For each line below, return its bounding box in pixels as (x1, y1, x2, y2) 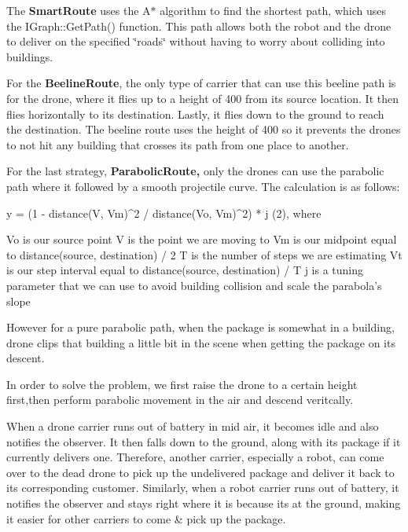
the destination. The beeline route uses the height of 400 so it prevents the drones (6, 121, 401, 138)
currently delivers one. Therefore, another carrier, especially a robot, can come (6, 449, 384, 465)
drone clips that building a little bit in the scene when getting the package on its (6, 334, 395, 350)
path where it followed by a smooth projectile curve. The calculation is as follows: (6, 178, 400, 194)
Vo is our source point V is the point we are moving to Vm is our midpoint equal (6, 231, 397, 248)
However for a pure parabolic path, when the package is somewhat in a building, (6, 319, 395, 336)
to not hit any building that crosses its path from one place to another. (6, 136, 349, 152)
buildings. (6, 48, 53, 64)
